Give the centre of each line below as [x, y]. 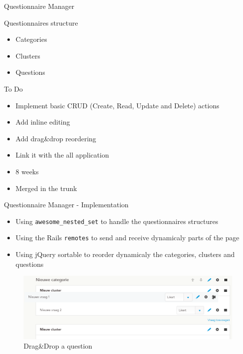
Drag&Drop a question [58, 346]
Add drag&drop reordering [56, 138]
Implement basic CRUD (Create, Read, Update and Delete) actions [117, 105]
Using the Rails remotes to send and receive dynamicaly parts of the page [127, 238]
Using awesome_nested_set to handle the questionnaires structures [117, 221]
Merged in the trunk [46, 188]
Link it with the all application [62, 155]
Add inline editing [43, 122]
